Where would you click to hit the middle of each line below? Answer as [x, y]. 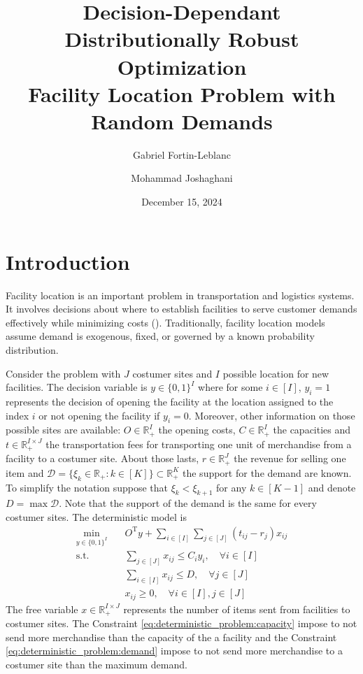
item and [25, 472]
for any [232, 487]
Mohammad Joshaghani [182, 178]
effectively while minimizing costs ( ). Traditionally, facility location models [165, 322]
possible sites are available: [63, 430]
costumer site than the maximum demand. [97, 664]
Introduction [68, 261]
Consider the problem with [63, 373]
